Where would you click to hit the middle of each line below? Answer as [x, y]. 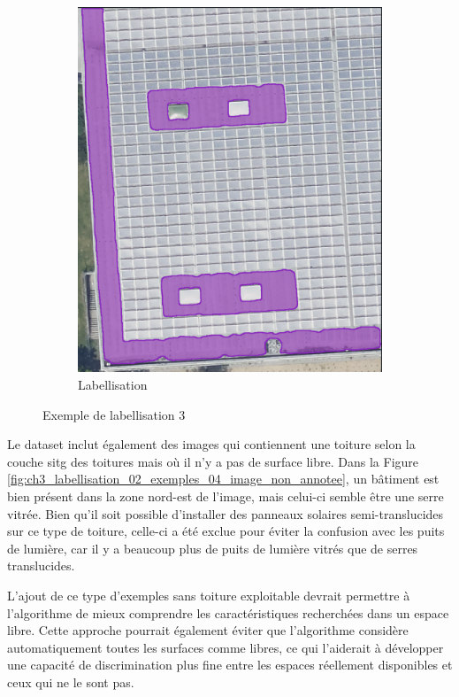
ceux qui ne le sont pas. [71, 682]
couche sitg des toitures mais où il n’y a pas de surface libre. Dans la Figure [213, 461]
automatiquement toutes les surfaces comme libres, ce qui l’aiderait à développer [226, 647]
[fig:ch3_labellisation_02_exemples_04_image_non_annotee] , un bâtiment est [223, 479]
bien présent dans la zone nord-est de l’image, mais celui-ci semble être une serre [226, 496]
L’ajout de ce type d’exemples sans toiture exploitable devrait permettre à [209, 595]
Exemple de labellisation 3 [114, 414]
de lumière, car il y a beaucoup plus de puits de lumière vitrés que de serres [213, 548]
